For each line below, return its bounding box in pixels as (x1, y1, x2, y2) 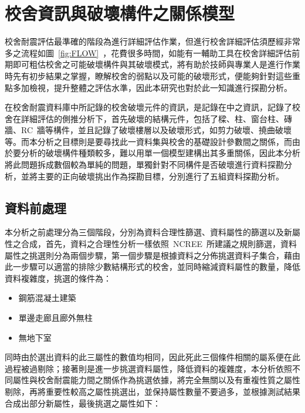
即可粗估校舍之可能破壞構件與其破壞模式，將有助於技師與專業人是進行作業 (12, 58, 300, 70)
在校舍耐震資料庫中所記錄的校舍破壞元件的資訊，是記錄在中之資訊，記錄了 (5, 101, 292, 113)
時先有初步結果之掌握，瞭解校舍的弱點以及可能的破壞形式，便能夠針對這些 (5, 69, 292, 82)
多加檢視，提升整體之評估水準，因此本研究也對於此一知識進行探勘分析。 (12, 81, 292, 93)
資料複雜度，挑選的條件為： (5, 272, 111, 284)
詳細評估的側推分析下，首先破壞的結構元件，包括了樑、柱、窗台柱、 (21, 112, 284, 124)
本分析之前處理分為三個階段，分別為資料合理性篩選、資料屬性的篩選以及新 (5, 226, 292, 238)
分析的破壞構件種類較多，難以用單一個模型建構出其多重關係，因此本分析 (21, 147, 300, 159)
